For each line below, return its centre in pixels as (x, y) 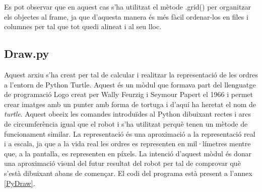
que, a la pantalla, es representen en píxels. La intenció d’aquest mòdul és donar (128, 153)
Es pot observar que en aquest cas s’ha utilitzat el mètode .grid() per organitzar (128, 7)
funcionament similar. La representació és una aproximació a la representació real (130, 133)
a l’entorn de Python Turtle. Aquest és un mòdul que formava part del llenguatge (130, 84)
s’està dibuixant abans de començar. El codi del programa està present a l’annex (128, 173)
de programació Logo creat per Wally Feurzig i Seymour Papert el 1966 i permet (129, 94)
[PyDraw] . (20, 183)
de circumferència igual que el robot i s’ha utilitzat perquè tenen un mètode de (126, 123)
